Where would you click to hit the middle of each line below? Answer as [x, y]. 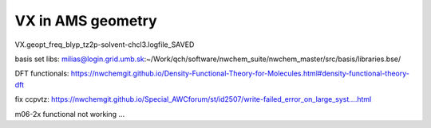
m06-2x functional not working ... [70, 114]
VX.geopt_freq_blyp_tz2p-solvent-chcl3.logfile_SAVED [105, 45]
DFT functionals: [42, 74]
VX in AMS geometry [86, 21]
